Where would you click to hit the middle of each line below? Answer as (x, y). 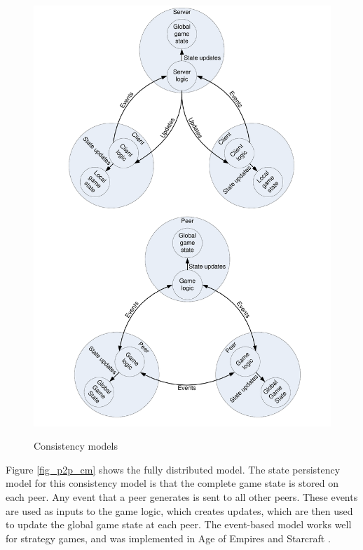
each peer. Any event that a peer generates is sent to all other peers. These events (182, 497)
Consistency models (76, 446)
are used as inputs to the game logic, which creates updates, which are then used (179, 510)
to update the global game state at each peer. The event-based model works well (179, 524)
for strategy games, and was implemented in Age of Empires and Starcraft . (168, 538)
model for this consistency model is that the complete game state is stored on (172, 483)
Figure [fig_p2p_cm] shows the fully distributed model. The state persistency (173, 469)
